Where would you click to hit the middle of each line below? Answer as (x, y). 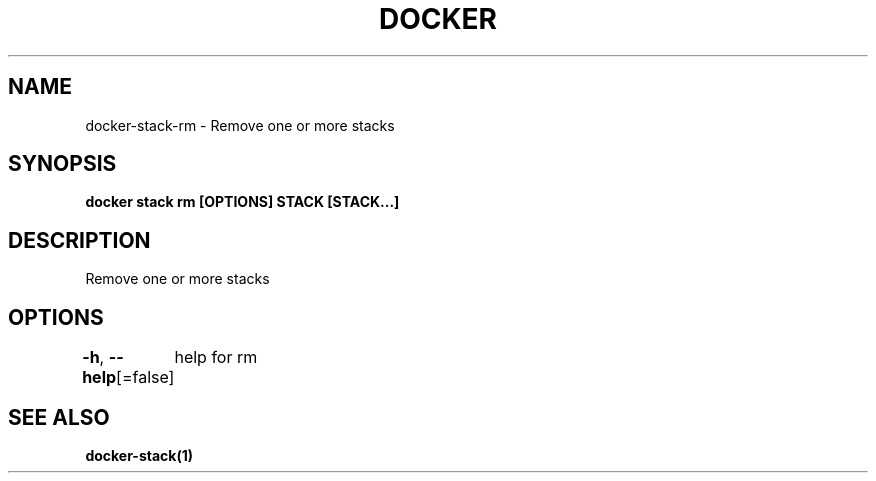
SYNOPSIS (62, 164)
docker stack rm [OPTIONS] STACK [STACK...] (242, 202)
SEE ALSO (59, 417)
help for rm (216, 357)
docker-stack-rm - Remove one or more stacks (240, 125)
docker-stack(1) (139, 455)
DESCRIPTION (79, 240)
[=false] (145, 377)
